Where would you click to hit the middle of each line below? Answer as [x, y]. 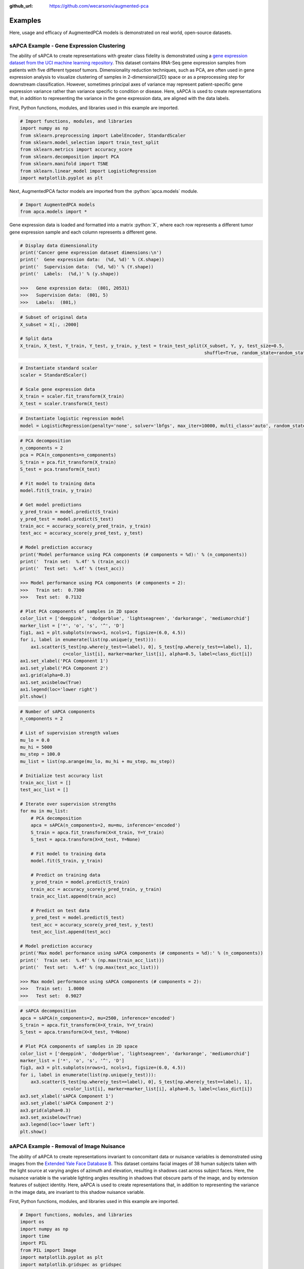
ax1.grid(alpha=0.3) [45, 675]
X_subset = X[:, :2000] [50, 324]
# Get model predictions [51, 505]
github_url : [21, 6]
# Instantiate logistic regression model [72, 419]
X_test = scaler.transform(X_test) [64, 403]
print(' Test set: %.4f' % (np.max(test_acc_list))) [89, 967]
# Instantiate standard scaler [59, 368]
